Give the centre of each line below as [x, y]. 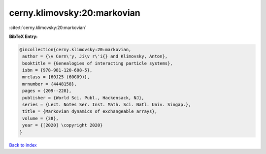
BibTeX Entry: [23, 36]
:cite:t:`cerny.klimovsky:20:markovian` [48, 28]
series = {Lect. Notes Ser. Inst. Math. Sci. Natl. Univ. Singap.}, [107, 105]
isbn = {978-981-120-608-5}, [57, 70]
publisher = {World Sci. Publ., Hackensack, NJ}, [83, 98]
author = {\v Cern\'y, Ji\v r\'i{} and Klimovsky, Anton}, [95, 56]
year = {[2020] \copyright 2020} [63, 125]
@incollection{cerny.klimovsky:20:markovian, [75, 49]
